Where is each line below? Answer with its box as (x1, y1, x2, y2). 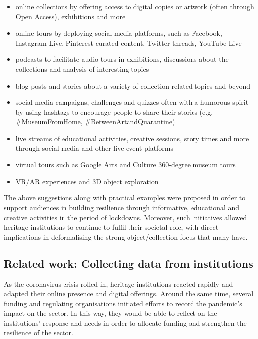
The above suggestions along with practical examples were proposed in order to (4, 193, 246, 203)
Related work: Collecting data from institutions (4, 255, 253, 271)
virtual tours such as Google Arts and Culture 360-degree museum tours (15, 159, 236, 170)
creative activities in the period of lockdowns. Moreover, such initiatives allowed (4, 212, 247, 222)
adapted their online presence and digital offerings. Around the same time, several (4, 289, 254, 299)
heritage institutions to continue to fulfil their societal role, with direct (4, 222, 219, 232)
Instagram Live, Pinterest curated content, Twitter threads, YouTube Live (15, 37, 242, 48)
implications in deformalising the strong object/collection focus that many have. (4, 231, 248, 242)
